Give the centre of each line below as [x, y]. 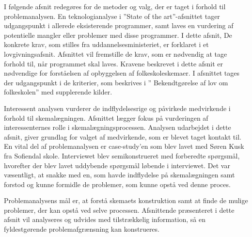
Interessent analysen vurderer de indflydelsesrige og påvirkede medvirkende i [117, 108]
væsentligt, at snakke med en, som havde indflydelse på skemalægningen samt [119, 175]
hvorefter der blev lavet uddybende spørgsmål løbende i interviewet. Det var [117, 165]
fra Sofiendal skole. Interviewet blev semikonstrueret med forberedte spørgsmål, [122, 155]
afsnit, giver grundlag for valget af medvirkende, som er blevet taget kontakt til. [123, 136]
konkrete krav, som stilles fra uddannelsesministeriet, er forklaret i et [106, 44]
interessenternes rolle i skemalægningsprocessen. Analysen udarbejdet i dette [118, 127]
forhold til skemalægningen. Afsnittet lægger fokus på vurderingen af [106, 118]
